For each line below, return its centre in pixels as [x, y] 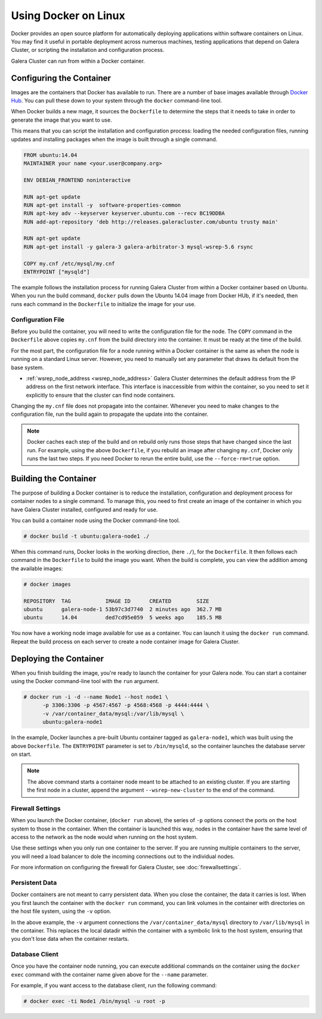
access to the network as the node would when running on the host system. [104, 837]
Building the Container [54, 478]
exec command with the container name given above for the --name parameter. [109, 974]
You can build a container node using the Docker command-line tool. [95, 521]
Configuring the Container [61, 78]
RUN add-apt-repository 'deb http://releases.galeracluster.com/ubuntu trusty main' [151, 222]
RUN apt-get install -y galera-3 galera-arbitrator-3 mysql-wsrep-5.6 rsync [138, 247]
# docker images [47, 584]
